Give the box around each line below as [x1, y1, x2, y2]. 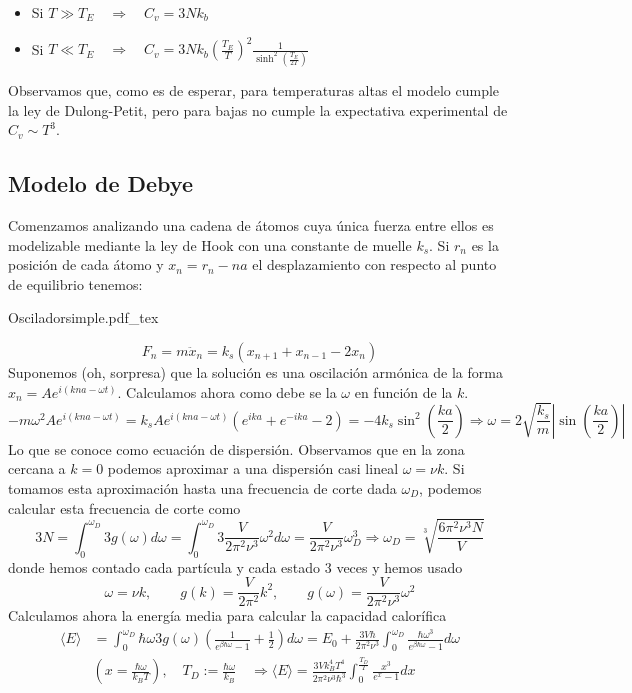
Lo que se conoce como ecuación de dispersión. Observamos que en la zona [8, 438, 465, 459]
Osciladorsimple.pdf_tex [8, 307, 159, 328]
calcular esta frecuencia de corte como [8, 497, 241, 518]
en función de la [354, 381, 453, 402]
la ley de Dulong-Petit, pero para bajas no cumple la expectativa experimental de [8, 99, 508, 120]
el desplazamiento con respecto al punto [252, 254, 497, 275]
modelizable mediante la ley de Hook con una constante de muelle [8, 234, 412, 255]
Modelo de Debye [8, 168, 193, 199]
